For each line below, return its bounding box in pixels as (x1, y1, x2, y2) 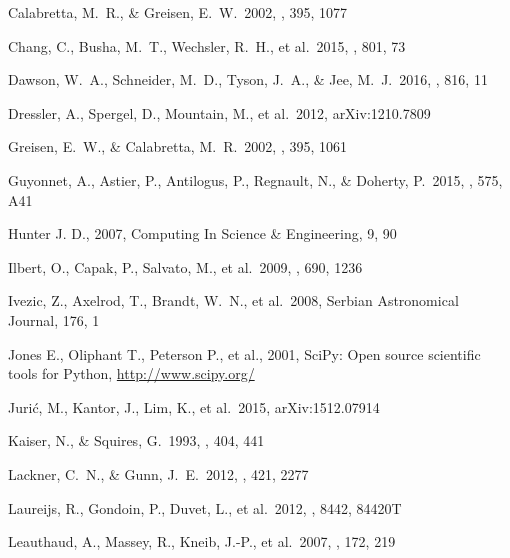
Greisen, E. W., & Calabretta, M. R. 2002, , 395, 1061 (8, 136, 347, 157)
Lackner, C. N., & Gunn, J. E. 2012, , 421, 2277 (8, 463, 309, 484)
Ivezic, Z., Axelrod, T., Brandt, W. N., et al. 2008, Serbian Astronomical (8, 290, 459, 311)
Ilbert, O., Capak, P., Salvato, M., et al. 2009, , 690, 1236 (8, 256, 363, 277)
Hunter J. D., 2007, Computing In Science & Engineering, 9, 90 (8, 223, 397, 244)
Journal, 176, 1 (8, 309, 100, 330)
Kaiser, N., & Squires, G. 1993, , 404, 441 (8, 430, 265, 451)
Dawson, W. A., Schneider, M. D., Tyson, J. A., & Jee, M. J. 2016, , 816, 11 (8, 69, 488, 90)
